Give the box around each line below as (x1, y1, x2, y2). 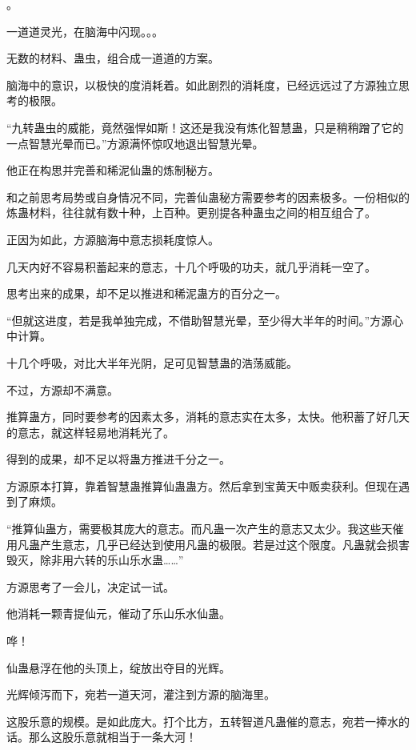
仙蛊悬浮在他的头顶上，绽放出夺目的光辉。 (6, 659, 230, 676)
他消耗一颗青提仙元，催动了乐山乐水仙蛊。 (6, 605, 230, 622)
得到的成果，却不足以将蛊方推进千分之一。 (6, 451, 230, 467)
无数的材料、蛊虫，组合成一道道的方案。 (6, 50, 219, 66)
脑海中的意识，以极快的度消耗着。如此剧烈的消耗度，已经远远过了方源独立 (6, 76, 398, 93)
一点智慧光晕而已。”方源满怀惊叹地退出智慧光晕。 (6, 134, 264, 151)
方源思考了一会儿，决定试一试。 (6, 578, 174, 595)
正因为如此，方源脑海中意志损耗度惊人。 (6, 231, 219, 247)
